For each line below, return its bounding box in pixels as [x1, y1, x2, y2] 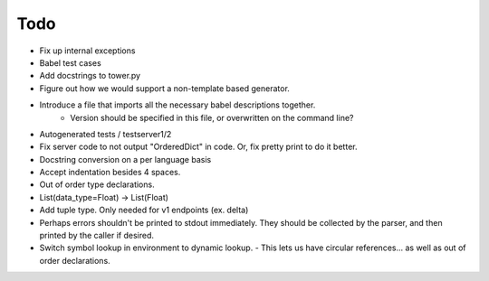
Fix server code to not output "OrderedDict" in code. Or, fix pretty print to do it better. [39, 141, 358, 153]
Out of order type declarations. [39, 179, 155, 190]
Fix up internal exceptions [39, 45, 136, 56]
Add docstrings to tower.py [39, 70, 140, 81]
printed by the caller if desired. [39, 230, 154, 241]
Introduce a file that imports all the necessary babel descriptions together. [39, 99, 316, 110]
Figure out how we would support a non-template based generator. [39, 82, 290, 94]
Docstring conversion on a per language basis [39, 154, 212, 164]
